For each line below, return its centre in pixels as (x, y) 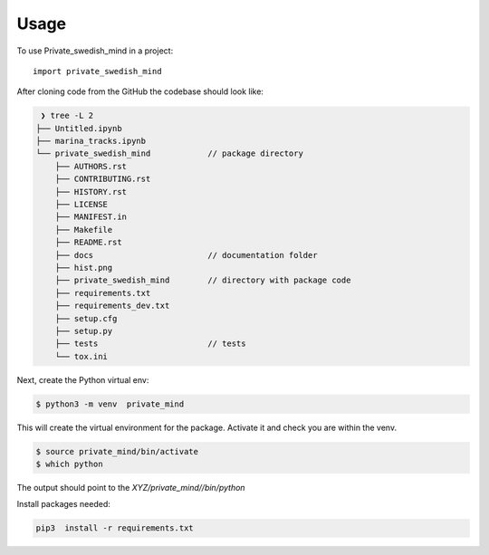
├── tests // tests (150, 344)
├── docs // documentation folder (186, 255)
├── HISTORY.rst (91, 191)
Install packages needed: (63, 504)
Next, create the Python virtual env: (83, 379)
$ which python (69, 464)
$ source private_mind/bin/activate (117, 451)
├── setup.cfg (86, 318)
